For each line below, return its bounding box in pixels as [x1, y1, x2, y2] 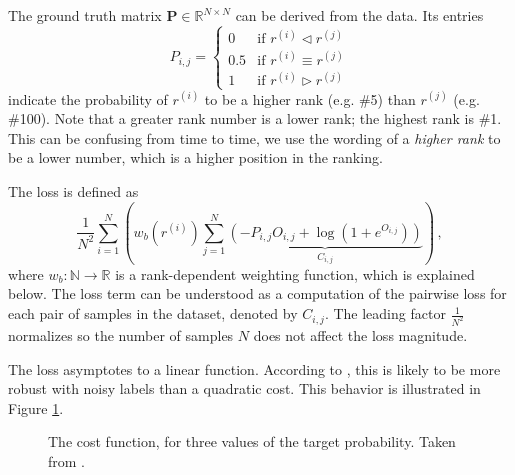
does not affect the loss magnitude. [253, 324, 468, 345]
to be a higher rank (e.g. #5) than [204, 88, 416, 109]
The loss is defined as [8, 181, 139, 202]
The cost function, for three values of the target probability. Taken [48, 431, 456, 452]
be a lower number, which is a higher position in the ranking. [8, 147, 383, 168]
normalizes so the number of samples [8, 324, 234, 345]
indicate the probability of [8, 88, 168, 109]
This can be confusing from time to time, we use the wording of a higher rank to [8, 127, 501, 148]
